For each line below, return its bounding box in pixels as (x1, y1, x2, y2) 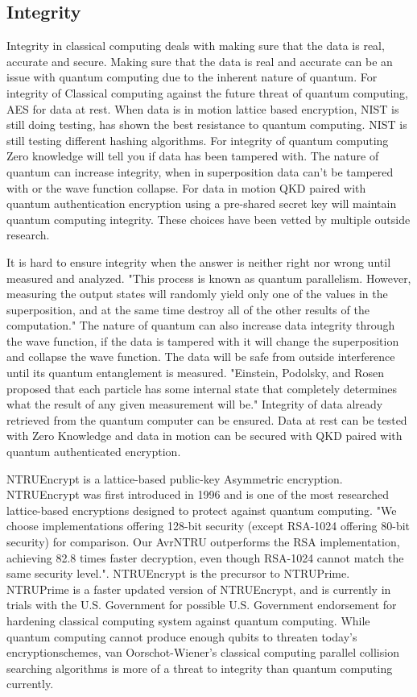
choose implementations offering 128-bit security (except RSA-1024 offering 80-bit (6, 517, 411, 534)
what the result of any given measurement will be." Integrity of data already (6, 396, 383, 413)
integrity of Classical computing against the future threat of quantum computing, (6, 84, 408, 101)
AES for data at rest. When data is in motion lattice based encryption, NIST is (6, 100, 399, 117)
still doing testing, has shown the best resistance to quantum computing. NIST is (6, 116, 407, 133)
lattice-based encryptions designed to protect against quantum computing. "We (6, 501, 397, 518)
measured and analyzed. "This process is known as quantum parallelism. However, (6, 269, 411, 286)
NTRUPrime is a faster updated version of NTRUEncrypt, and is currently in (6, 580, 391, 597)
